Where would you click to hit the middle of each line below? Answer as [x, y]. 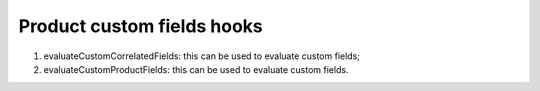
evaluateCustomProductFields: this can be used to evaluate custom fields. [196, 69]
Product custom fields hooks [141, 26]
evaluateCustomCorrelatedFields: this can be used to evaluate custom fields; [201, 56]
